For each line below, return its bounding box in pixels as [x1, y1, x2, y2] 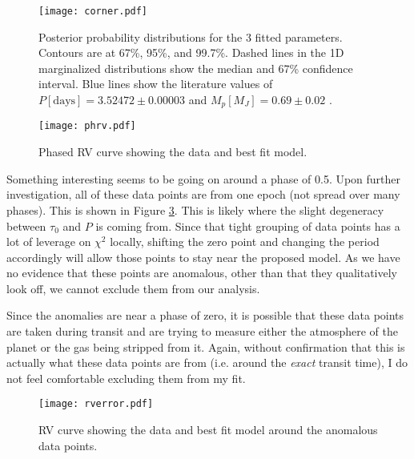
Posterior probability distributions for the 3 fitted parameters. [38, 28, 343, 45]
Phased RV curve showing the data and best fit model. [38, 143, 307, 160]
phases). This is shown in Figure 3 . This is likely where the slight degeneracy [6, 201, 384, 218]
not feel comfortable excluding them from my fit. [6, 369, 246, 386]
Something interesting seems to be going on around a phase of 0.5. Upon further [6, 170, 401, 187]
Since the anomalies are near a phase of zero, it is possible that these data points [6, 307, 404, 324]
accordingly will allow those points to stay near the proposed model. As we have [6, 248, 400, 265]
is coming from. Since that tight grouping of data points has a [95, 217, 400, 234]
